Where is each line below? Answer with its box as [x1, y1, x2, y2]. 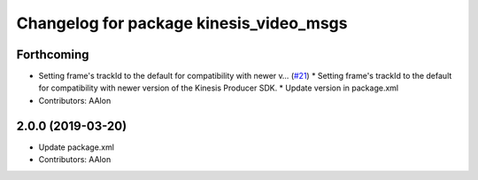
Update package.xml [38, 142, 115, 153]
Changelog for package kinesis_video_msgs [16, 13, 348, 33]
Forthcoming [16, 47, 89, 62]
